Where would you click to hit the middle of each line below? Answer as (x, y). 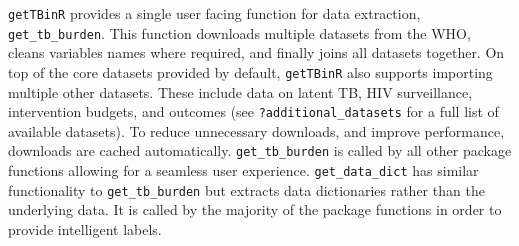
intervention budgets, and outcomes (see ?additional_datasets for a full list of (253, 111)
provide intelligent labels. (85, 228)
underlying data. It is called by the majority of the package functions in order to (255, 209)
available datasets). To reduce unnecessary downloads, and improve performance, (256, 130)
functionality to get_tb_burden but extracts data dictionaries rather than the (246, 189)
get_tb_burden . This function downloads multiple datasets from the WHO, (239, 32)
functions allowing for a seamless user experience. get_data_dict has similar (243, 170)
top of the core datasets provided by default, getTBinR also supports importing (250, 71)
